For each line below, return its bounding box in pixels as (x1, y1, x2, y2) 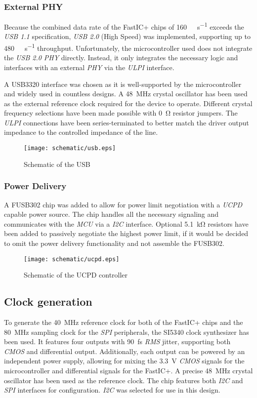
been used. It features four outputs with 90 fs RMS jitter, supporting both (4, 336, 231, 347)
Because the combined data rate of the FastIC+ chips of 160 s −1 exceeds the (4, 20, 244, 32)
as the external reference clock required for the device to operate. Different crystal (4, 98, 253, 108)
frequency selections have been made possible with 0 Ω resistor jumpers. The (4, 108, 238, 118)
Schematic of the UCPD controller (24, 270, 128, 280)
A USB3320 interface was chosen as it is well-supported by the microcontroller (4, 79, 242, 89)
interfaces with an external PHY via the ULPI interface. (4, 62, 174, 72)
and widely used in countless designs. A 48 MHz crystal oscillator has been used (4, 88, 248, 99)
